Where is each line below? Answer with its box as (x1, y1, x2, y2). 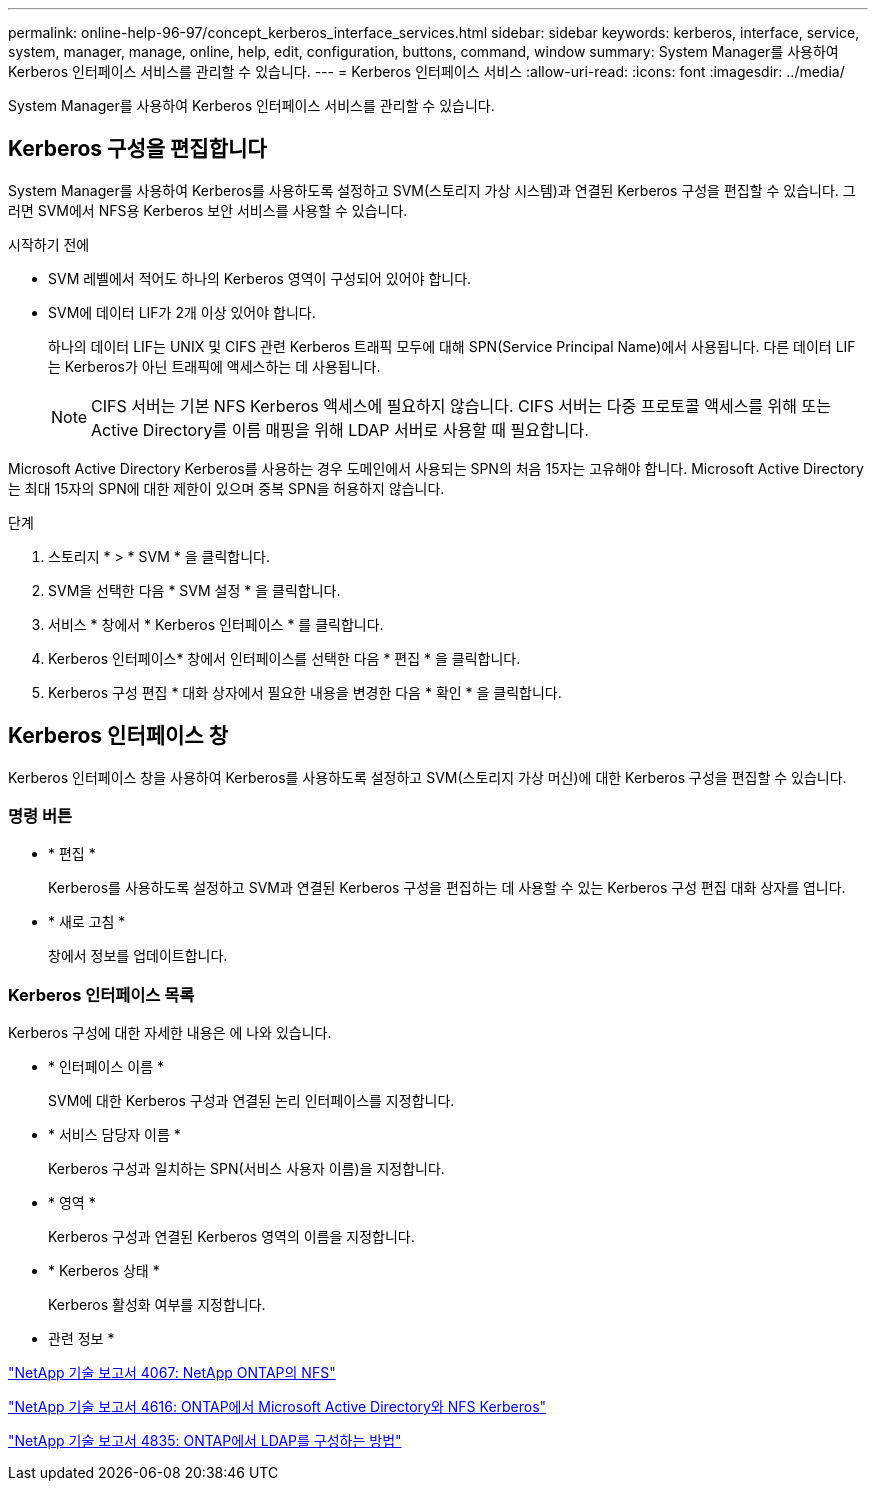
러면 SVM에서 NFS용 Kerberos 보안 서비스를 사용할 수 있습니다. (8, 201, 408, 219)
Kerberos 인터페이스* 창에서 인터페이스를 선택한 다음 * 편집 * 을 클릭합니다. (48, 649, 521, 667)
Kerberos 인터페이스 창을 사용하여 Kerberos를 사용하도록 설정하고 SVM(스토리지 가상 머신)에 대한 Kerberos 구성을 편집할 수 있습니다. (8, 768, 847, 786)
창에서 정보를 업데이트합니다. (48, 947, 228, 965)
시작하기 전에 (8, 235, 90, 253)
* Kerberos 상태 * (48, 1262, 160, 1280)
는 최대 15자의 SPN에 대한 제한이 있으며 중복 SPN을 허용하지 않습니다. (8, 479, 445, 497)
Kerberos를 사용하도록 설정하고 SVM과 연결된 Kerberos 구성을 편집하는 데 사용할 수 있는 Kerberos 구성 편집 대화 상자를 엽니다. (48, 879, 846, 897)
